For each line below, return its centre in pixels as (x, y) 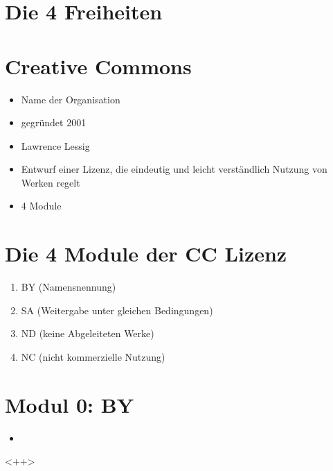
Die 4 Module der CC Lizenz (146, 254)
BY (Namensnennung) (69, 287)
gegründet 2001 (54, 122)
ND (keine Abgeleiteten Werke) (88, 333)
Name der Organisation (71, 99)
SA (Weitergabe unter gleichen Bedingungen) (117, 310)
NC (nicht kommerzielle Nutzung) (93, 356)
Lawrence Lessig (55, 145)
